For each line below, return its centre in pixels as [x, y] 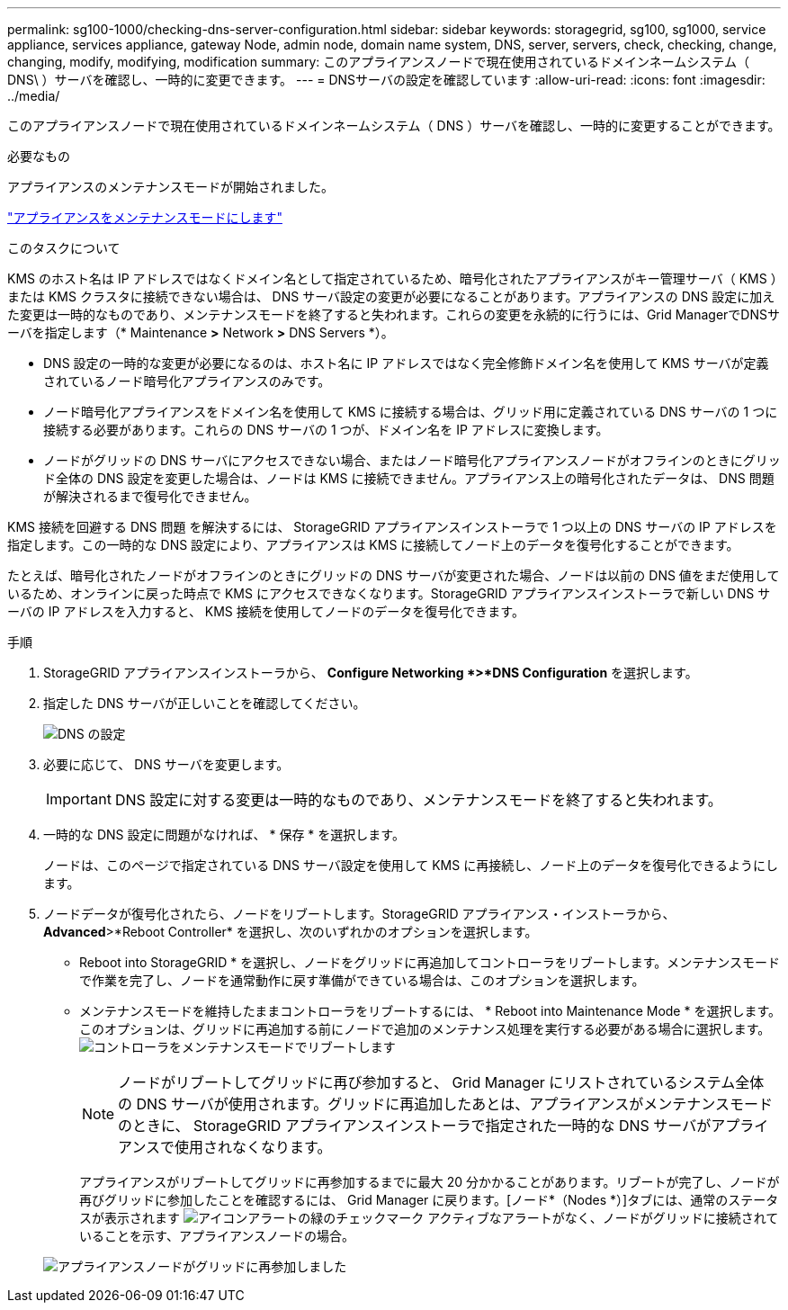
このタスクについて [64, 248]
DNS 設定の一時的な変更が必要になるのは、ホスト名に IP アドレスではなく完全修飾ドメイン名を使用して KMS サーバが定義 [406, 363]
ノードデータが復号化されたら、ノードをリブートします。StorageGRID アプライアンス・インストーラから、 [359, 914]
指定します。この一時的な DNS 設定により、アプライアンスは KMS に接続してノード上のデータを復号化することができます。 [373, 545]
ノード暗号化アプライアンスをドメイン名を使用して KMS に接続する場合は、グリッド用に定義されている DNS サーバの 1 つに [411, 412]
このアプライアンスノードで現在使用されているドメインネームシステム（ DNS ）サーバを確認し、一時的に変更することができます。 [394, 126]
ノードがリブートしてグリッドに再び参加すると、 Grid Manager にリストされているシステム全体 [441, 1082]
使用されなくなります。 [253, 1147]
